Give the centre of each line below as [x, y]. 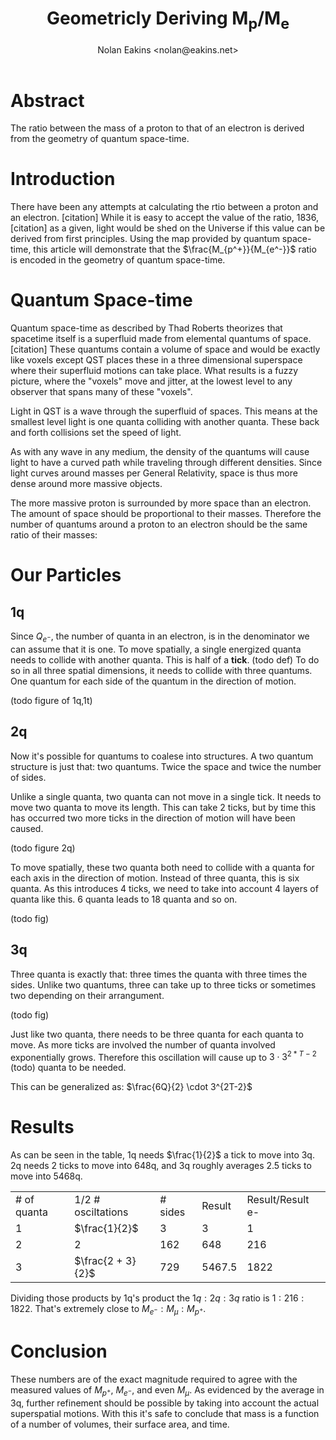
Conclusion [59, 1351]
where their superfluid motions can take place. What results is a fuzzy [154, 371]
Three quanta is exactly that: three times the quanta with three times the [159, 974]
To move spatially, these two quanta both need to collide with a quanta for [162, 867]
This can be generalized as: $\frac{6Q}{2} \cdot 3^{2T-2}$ [131, 1087]
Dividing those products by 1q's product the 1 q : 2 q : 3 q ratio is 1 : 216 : [157, 1298]
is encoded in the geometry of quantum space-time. [118, 260]
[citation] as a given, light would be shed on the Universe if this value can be [168, 228]
